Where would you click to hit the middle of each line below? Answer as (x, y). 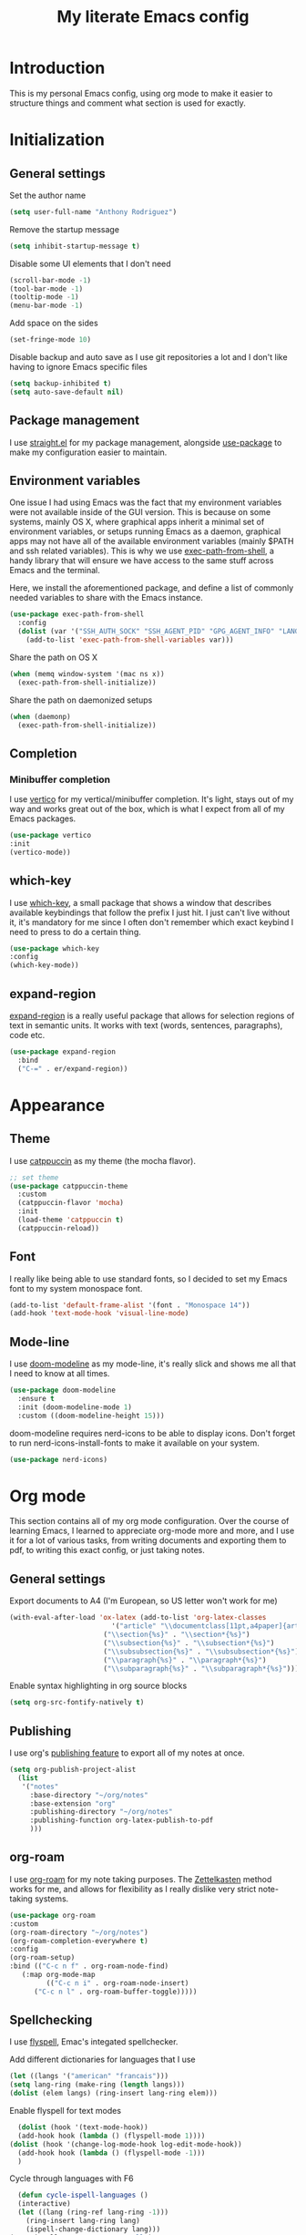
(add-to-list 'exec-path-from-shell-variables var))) (130, 640)
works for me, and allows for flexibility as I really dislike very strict (133, 1889)
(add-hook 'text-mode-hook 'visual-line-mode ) (99, 1313)
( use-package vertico (51, 836)
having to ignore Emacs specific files (78, 367)
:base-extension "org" (73, 1803)
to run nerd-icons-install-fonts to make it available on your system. (134, 1443)
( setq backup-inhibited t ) (61, 384)
